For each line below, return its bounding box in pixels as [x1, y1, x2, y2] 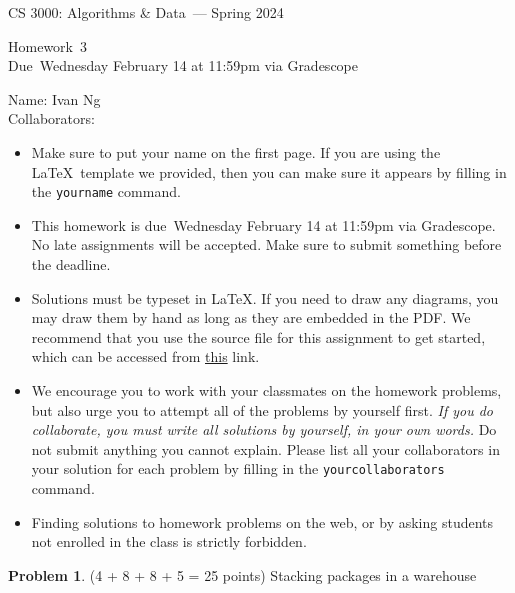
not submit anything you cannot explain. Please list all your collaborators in [31, 438, 500, 459]
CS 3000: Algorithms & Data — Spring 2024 [8, 2, 284, 22]
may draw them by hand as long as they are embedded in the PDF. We [31, 307, 471, 328]
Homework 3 [8, 35, 87, 56]
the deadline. [31, 254, 111, 274]
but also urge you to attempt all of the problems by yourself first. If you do [31, 399, 494, 420]
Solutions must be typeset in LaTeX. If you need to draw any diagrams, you [31, 287, 499, 308]
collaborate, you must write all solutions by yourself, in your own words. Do [31, 419, 497, 440]
